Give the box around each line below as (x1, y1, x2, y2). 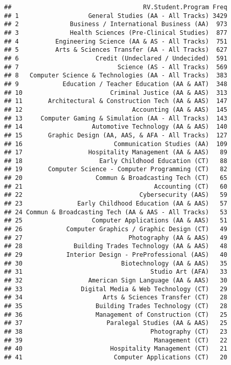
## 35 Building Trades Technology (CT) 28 (4, 302, 227, 310)
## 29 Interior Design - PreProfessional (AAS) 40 (4, 251, 227, 259)
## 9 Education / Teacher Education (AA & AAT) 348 (4, 80, 227, 88)
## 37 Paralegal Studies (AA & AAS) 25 (4, 319, 227, 327)
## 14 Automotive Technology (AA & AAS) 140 (4, 123, 227, 131)
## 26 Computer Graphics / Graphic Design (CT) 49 (4, 226, 227, 233)
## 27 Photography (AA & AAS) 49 (4, 234, 227, 241)
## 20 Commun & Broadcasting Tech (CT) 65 (4, 174, 227, 182)
